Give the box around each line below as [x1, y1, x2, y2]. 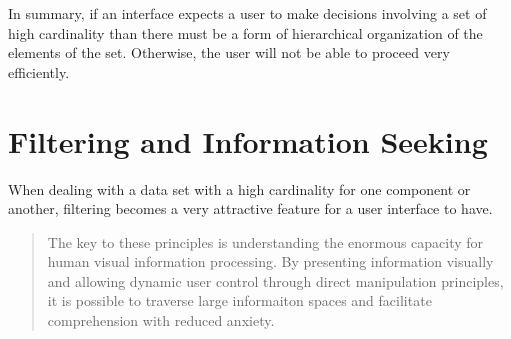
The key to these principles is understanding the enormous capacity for [47, 231, 484, 252]
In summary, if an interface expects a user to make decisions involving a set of [8, 3, 487, 23]
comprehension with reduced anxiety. [47, 310, 275, 331]
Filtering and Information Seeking [8, 120, 488, 161]
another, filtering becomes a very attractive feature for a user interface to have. [8, 198, 493, 219]
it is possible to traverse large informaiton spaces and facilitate [47, 290, 432, 311]
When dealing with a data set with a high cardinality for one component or [8, 178, 471, 199]
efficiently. [8, 61, 70, 82]
